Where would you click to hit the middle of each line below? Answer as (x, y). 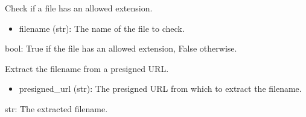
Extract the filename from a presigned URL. (87, 68)
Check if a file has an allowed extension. (79, 8)
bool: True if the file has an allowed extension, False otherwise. (121, 48)
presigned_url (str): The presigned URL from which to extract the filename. (160, 88)
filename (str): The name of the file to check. (102, 28)
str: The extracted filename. (56, 108)
